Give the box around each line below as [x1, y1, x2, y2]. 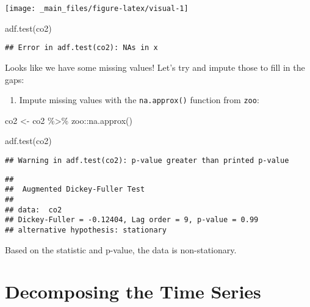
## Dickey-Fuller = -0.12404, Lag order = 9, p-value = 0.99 [5, 215, 259, 225]
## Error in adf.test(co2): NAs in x [5, 43, 158, 52]
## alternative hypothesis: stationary [5, 225, 167, 234]
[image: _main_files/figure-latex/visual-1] [5, 4, 189, 13]
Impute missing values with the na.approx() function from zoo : [19, 93, 259, 106]
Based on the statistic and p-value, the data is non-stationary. [5, 243, 237, 256]
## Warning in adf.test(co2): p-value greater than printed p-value [5, 156, 289, 165]
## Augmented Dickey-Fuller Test [5, 185, 145, 194]
